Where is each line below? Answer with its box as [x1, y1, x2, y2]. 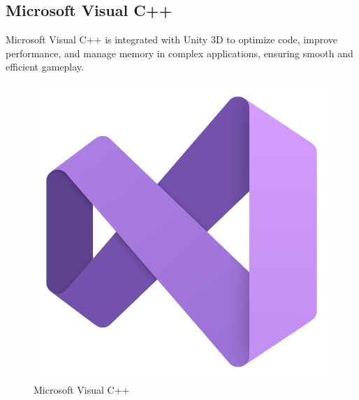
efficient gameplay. [6, 59, 84, 74]
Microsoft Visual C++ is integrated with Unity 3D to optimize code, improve [6, 32, 337, 47]
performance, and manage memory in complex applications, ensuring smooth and [6, 45, 353, 60]
